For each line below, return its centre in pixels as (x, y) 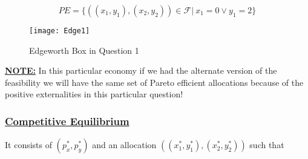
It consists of (28, 145)
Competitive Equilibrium (67, 121)
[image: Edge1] (60, 31)
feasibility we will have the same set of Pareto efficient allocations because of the (154, 82)
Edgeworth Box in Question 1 (84, 50)
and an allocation (124, 145)
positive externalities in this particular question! (94, 94)
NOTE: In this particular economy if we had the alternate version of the (141, 70)
